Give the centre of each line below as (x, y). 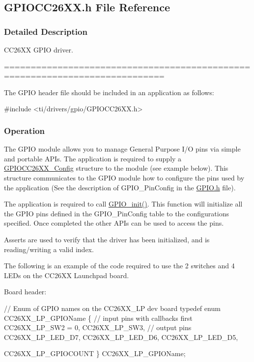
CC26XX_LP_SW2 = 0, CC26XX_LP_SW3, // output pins (98, 327)
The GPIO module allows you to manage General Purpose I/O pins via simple (122, 149)
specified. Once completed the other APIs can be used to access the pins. (114, 223)
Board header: (25, 292)
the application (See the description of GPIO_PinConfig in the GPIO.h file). (120, 187)
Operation (25, 130)
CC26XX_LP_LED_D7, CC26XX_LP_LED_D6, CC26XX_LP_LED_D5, (121, 337)
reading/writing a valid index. (49, 249)
